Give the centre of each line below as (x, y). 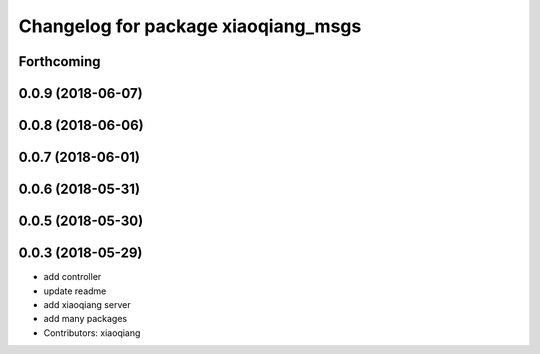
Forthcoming (59, 61)
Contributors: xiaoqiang (92, 332)
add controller (72, 277)
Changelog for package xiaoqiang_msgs (190, 26)
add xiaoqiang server (87, 304)
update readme (75, 291)
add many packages (85, 319)
